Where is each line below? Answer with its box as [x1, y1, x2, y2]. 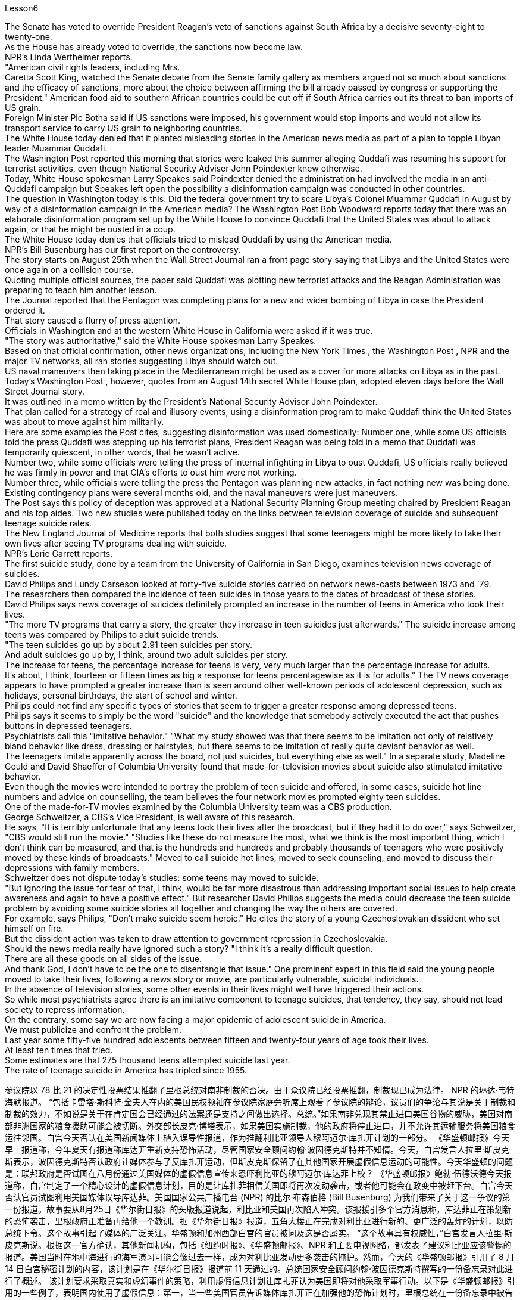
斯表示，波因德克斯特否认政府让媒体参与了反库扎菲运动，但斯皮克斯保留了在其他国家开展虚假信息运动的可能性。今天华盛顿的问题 [5, 1156, 513, 1166]
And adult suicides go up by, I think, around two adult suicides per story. [5, 650, 288, 660]
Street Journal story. [5, 386, 85, 396]
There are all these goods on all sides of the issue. [5, 954, 202, 964]
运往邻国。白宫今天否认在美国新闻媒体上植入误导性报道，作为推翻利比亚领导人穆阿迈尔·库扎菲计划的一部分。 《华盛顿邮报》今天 [5, 1133, 509, 1143]
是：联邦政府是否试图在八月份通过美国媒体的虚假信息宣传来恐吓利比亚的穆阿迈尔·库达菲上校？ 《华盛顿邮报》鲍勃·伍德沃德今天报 [5, 1168, 512, 1178]
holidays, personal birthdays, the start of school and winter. [5, 690, 237, 700]
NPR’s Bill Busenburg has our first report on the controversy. [5, 244, 241, 255]
